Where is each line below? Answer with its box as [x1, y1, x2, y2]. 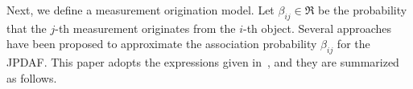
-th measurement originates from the [55, 19, 236, 36]
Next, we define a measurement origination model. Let [6, 2, 275, 18]
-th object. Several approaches [243, 19, 392, 36]
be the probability [317, 2, 407, 18]
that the [6, 19, 47, 36]
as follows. [6, 69, 57, 86]
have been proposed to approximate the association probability [6, 35, 317, 52]
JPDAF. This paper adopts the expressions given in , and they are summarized [6, 54, 399, 71]
